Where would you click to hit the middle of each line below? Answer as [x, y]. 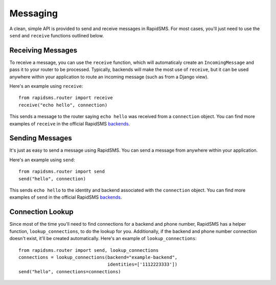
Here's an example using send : [42, 160]
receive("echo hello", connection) [63, 105]
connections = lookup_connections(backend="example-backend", [98, 257]
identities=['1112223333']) [143, 265]
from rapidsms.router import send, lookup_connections [89, 250]
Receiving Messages [43, 50]
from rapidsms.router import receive [66, 98]
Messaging [34, 13]
